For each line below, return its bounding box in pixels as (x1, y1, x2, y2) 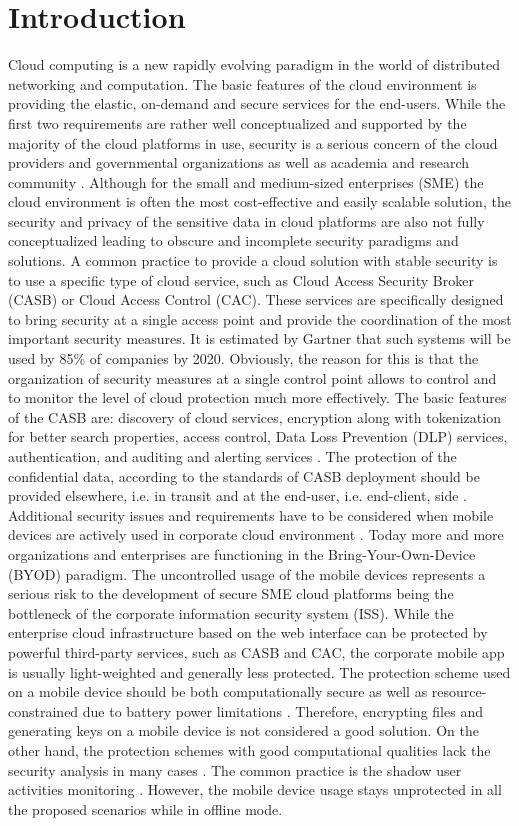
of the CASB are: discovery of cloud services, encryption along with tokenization (8, 406, 501, 427)
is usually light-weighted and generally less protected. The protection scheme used (8, 661, 511, 682)
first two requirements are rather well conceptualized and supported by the (8, 112, 467, 133)
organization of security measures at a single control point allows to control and (8, 367, 497, 388)
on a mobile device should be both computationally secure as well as (8, 681, 428, 702)
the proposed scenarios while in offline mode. (8, 798, 283, 819)
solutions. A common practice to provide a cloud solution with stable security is (8, 250, 498, 271)
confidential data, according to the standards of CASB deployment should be (8, 465, 480, 486)
